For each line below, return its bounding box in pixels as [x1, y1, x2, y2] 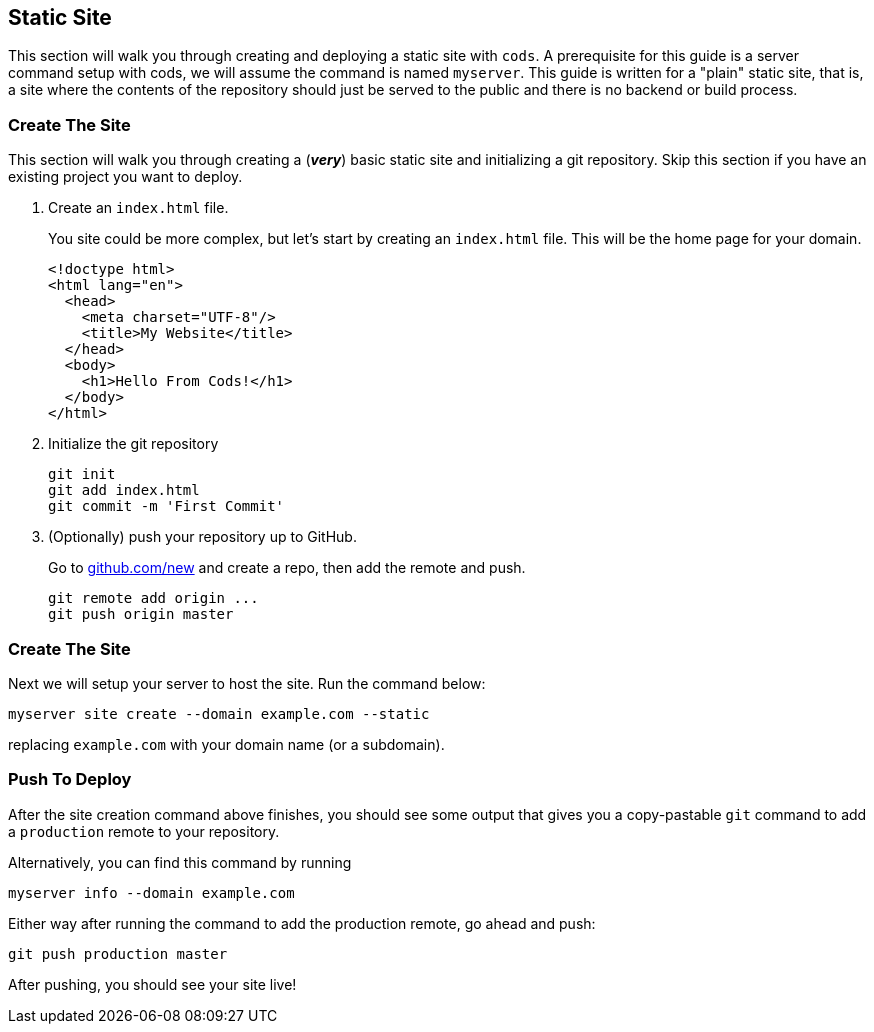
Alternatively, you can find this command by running [8, 853, 352, 871]
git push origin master [48, 606, 234, 623]
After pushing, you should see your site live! [8, 975, 297, 993]
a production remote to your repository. [8, 822, 280, 840]
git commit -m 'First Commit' [48, 498, 285, 515]
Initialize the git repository [48, 435, 219, 453]
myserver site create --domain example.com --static [8, 705, 430, 722]
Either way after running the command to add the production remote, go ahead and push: [8, 914, 596, 932]
